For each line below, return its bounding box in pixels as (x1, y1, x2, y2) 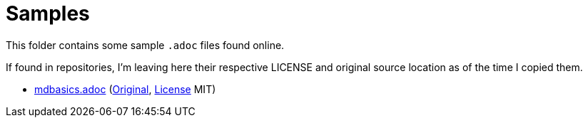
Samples (6, 1, 90, 26)
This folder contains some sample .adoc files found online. (6, 38, 285, 51)
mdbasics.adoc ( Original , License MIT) (34, 82, 216, 95)
